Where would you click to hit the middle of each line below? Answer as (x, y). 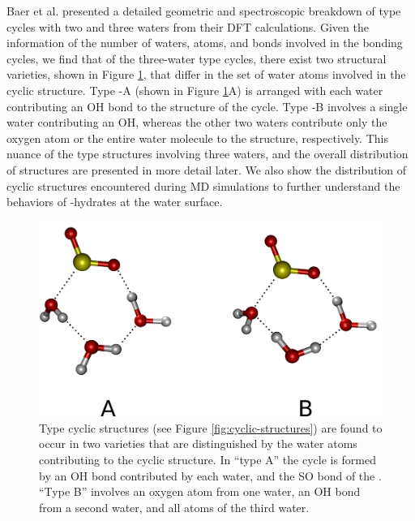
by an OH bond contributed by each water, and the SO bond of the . (210, 475)
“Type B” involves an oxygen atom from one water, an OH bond (200, 491)
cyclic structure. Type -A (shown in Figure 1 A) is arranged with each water (195, 90)
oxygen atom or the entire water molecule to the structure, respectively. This (197, 138)
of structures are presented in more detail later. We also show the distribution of (207, 169)
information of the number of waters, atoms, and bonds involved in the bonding (205, 43)
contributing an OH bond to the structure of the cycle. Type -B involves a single (207, 106)
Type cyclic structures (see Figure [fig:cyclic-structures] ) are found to (211, 427)
